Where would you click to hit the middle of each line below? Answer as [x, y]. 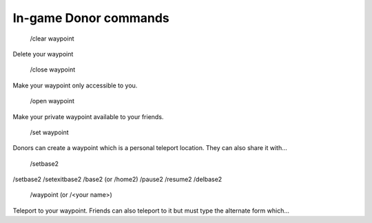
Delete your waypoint [43, 54]
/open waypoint [52, 101]
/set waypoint [49, 132]
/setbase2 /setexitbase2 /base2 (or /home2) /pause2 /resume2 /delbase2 [117, 180]
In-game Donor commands [91, 18]
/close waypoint [53, 70]
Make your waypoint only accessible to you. [75, 85]
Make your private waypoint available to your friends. [88, 116]
